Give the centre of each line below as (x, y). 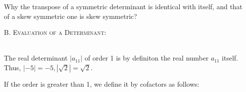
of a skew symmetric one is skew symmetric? (71, 16)
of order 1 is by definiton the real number (147, 58)
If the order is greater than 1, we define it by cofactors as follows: (102, 84)
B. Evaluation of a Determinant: (55, 32)
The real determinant (36, 58)
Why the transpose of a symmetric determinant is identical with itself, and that (123, 6)
